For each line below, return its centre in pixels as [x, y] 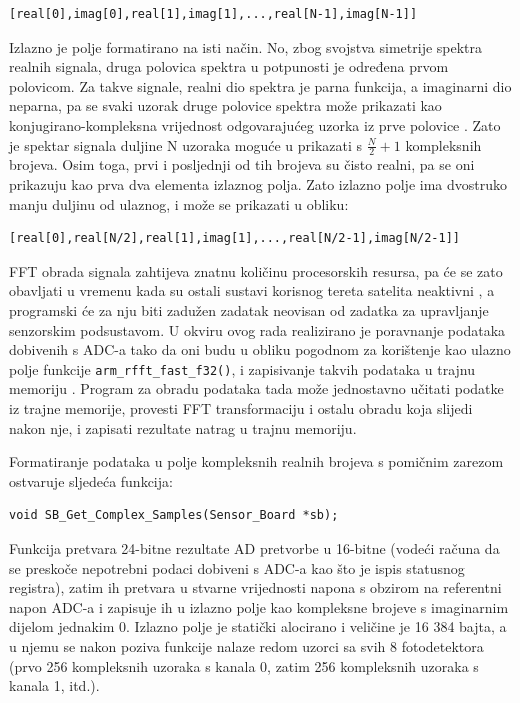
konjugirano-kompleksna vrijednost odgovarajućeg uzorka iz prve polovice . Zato [255, 124]
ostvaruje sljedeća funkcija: [91, 480]
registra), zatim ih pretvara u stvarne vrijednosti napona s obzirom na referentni [255, 587]
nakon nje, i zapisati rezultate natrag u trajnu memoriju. [183, 427]
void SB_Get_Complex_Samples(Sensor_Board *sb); [174, 515]
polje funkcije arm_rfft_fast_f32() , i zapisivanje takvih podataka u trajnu [242, 368]
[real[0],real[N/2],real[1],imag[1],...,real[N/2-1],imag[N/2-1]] [235, 238]
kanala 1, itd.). [54, 685]
